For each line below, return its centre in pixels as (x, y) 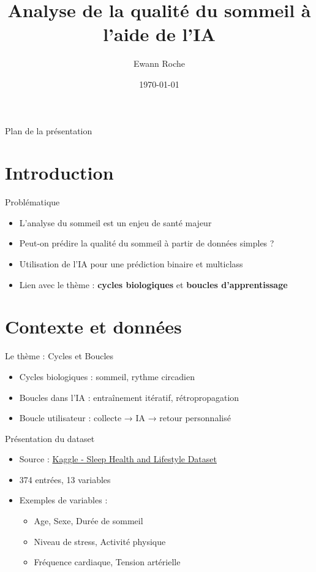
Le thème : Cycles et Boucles (59, 356)
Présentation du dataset (50, 438)
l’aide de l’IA (159, 34)
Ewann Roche (159, 63)
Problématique (32, 202)
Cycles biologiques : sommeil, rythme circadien (107, 376)
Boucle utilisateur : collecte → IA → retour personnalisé (125, 418)
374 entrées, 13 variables (65, 479)
